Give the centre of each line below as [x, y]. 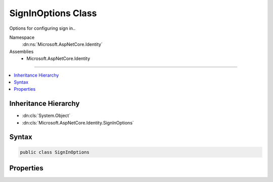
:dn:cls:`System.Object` [46, 115]
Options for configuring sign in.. [42, 28]
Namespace [22, 37]
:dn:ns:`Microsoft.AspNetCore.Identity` [62, 44]
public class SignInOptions [55, 152]
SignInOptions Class [53, 13]
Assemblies [21, 51]
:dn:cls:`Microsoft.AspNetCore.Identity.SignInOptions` [78, 123]
